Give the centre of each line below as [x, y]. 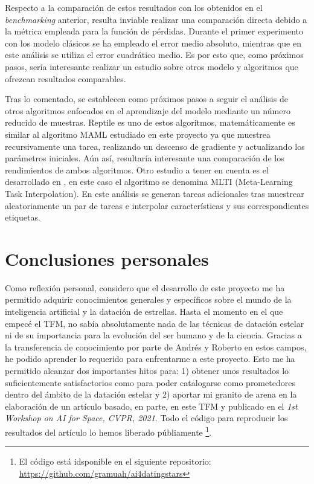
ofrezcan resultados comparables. [66, 78]
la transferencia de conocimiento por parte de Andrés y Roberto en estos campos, [156, 347]
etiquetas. [23, 217]
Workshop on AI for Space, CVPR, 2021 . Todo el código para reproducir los [146, 418]
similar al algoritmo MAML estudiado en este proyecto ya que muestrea [138, 134]
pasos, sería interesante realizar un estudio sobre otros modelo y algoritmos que [152, 66]
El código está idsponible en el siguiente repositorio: [115, 461]
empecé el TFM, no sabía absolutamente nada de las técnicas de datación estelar [155, 323]
